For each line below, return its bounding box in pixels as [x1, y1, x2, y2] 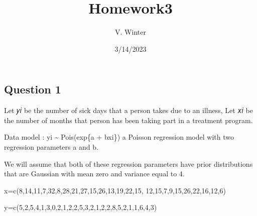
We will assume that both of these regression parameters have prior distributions [4, 158, 253, 169]
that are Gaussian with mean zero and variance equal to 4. [4, 168, 185, 179]
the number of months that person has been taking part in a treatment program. [4, 115, 253, 125]
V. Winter [115, 27, 146, 37]
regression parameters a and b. [4, 141, 98, 152]
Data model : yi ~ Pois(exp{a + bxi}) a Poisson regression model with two [4, 132, 234, 142]
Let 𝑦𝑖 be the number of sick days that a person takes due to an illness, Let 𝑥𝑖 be [4, 105, 253, 116]
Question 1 [4, 81, 61, 97]
